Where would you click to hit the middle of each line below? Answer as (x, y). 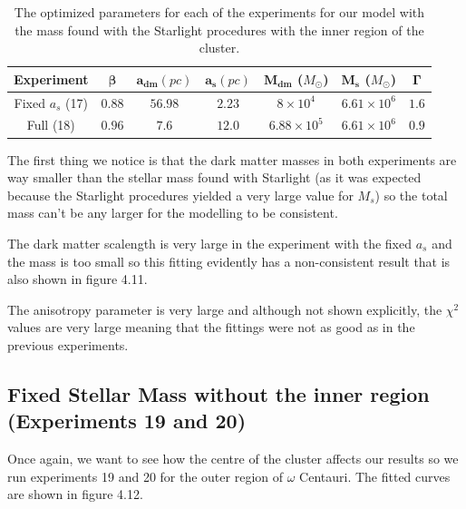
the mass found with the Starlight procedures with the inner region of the (219, 29)
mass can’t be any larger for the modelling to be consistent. (173, 213)
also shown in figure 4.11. (78, 279)
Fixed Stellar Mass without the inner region (218, 393)
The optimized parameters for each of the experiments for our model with (219, 12)
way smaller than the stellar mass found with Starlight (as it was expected (214, 177)
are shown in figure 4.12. (75, 494)
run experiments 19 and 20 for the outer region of (146, 476)
